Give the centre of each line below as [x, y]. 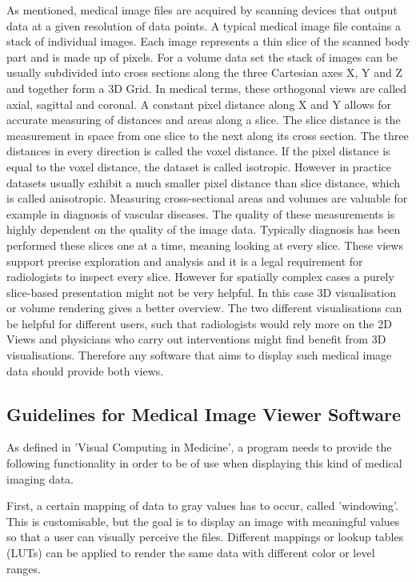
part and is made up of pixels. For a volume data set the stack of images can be [202, 56]
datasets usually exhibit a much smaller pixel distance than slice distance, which [204, 182]
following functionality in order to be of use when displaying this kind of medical [204, 463]
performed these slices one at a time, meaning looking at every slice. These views [205, 245]
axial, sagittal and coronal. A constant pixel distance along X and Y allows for [199, 104]
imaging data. [40, 478]
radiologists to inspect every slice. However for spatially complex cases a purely [200, 277]
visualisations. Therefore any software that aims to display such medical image [199, 355]
